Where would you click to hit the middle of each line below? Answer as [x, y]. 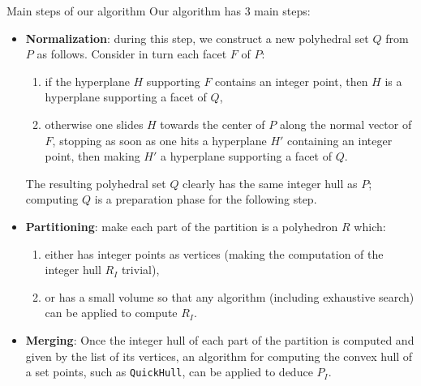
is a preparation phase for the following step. [206, 199]
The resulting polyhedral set [96, 183]
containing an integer [340, 140]
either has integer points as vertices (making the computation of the [214, 253]
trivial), [140, 270]
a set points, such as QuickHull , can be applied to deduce [169, 372]
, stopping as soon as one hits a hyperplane [159, 140]
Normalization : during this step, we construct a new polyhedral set [197, 38]
